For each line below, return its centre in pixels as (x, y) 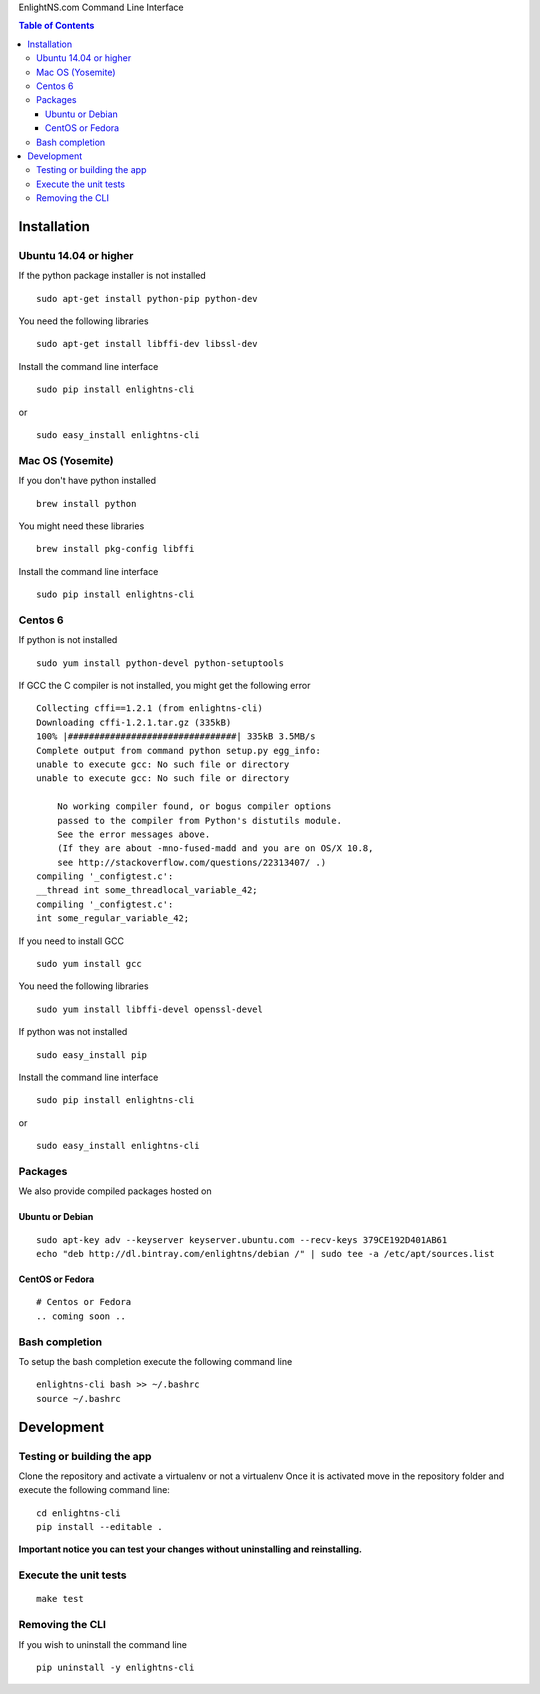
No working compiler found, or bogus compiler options (194, 806)
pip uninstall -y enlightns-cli (115, 1667)
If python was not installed (73, 1032)
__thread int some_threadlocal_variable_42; (147, 890)
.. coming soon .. (81, 1316)
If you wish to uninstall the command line (102, 1644)
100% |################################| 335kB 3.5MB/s (176, 736)
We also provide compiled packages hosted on (115, 1191)
